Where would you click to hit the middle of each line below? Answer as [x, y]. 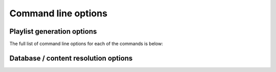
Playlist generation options [53, 31]
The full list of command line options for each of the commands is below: [86, 44]
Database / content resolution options [71, 58]
